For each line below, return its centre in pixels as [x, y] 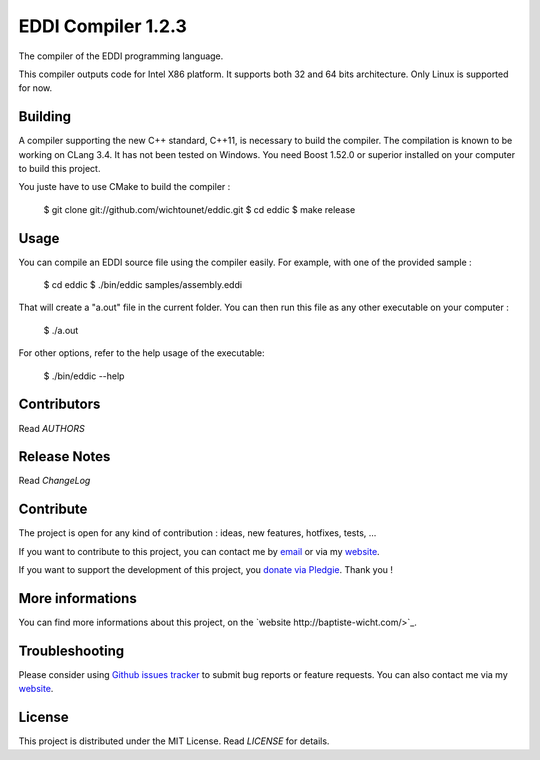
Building [45, 116]
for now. [35, 88]
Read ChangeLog [54, 481]
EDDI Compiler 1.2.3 [102, 26]
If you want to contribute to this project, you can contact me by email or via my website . [199, 551]
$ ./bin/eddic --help [84, 376]
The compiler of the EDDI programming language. [121, 56]
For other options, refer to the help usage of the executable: [141, 353]
